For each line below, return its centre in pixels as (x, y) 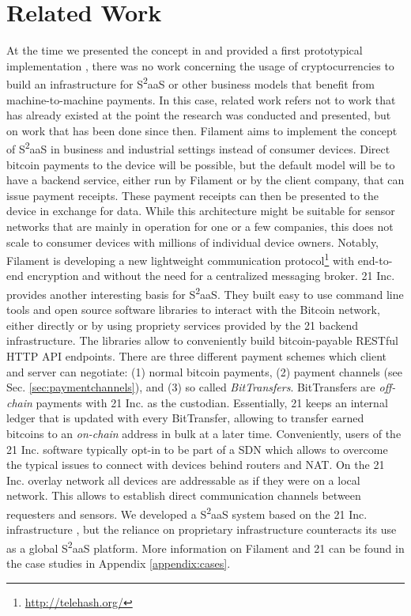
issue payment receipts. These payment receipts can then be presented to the (193, 195)
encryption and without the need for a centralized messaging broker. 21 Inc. (211, 276)
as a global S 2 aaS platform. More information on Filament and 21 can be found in (205, 546)
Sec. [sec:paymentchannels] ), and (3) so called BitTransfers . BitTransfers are (191, 387)
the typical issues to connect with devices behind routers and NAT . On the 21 (196, 465)
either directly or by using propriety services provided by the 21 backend (183, 325)
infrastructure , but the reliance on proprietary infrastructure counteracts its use (202, 529)
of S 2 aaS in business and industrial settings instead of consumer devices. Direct (198, 147)
